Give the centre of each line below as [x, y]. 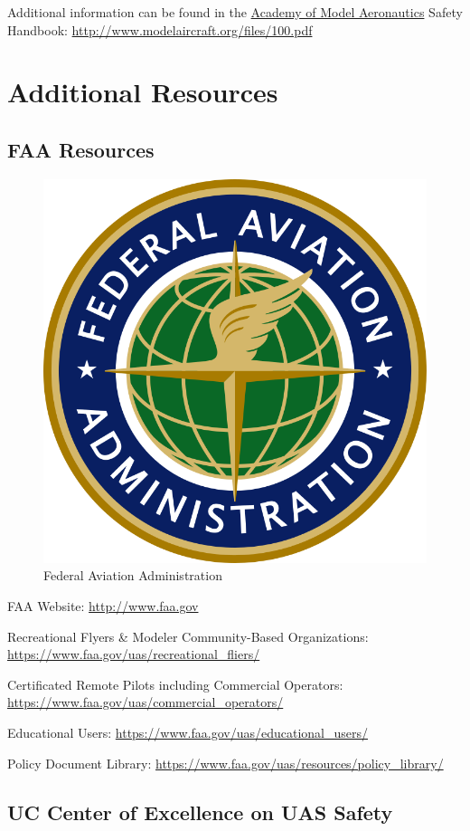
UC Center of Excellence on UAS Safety [200, 812]
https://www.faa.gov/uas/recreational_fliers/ [134, 654]
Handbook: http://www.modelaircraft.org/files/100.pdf [160, 29]
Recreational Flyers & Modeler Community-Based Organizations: [188, 636]
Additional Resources [143, 92]
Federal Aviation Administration [133, 575]
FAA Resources [81, 149]
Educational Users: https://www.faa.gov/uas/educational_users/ [188, 732]
